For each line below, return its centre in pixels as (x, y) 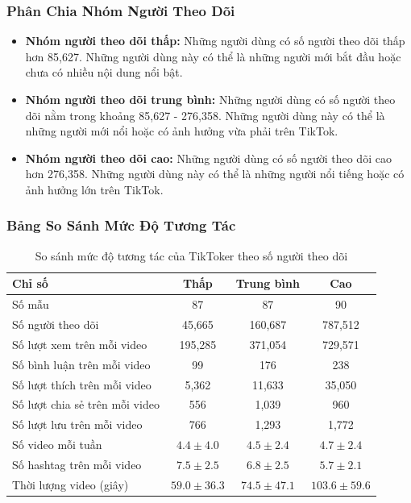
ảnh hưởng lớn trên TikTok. (94, 189)
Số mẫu (31, 304)
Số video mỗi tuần (57, 445)
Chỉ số (30, 283)
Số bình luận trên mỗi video (81, 364)
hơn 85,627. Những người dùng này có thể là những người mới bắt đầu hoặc (213, 56)
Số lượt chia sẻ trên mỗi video (86, 404)
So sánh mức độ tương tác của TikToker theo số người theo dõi (191, 255)
